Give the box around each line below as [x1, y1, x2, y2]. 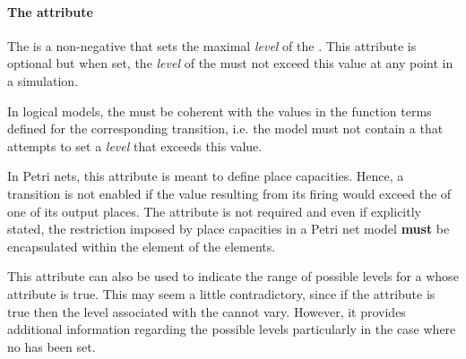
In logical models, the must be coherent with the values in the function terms [7, 101, 432, 120]
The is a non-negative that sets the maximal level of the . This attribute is [7, 36, 417, 55]
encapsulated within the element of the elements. [7, 236, 276, 255]
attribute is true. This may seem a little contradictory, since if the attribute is [7, 284, 436, 303]
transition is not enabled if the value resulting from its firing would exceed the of [7, 184, 452, 202]
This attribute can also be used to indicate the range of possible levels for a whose [7, 267, 459, 286]
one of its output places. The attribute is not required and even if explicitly [7, 201, 421, 220]
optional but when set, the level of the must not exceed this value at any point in [7, 54, 453, 73]
